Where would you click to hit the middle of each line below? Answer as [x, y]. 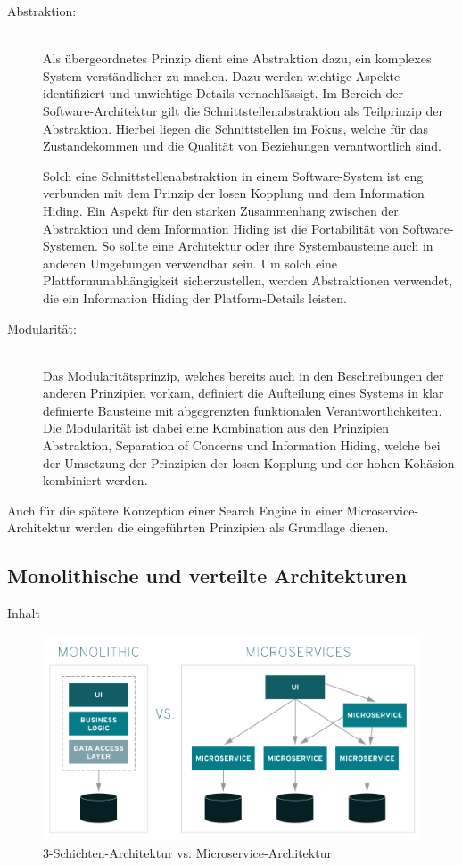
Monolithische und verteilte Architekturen [207, 576]
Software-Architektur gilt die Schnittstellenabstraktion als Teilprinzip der [243, 110]
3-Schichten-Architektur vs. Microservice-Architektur [187, 853]
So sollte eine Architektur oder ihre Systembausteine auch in [268, 246]
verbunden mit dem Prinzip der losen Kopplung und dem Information [234, 193]
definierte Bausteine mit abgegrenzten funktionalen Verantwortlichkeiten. [243, 410]
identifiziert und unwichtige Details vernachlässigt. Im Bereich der [223, 93]
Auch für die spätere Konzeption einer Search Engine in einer [175, 510]
